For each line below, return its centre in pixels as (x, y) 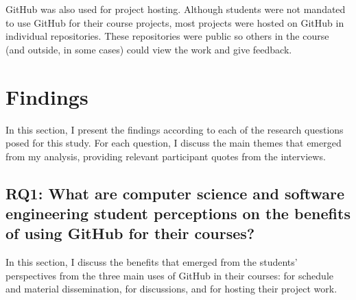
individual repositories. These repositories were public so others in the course (167, 36)
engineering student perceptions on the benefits (178, 213)
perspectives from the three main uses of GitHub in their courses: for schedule (170, 275)
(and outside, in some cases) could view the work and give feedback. (149, 49)
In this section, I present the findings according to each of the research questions (175, 129)
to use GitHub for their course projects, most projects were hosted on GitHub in (175, 22)
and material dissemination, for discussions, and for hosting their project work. (171, 289)
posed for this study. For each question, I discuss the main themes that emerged (174, 143)
